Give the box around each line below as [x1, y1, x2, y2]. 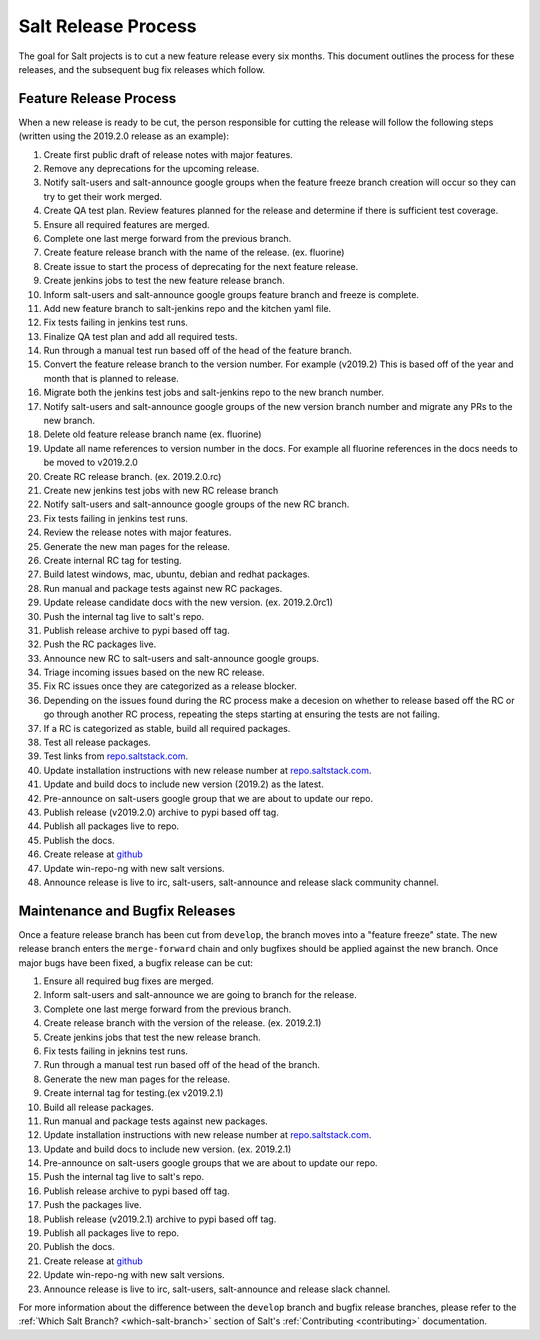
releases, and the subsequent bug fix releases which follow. [18, 63, 265, 75]
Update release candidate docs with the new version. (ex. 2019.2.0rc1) [43, 596, 334, 609]
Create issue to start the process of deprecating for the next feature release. [43, 260, 359, 272]
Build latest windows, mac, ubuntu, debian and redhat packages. [43, 568, 310, 580]
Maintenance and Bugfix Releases [18, 902, 236, 919]
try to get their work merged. [43, 190, 163, 202]
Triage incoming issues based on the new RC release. [43, 666, 265, 679]
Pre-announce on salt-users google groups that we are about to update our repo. [43, 1157, 379, 1169]
